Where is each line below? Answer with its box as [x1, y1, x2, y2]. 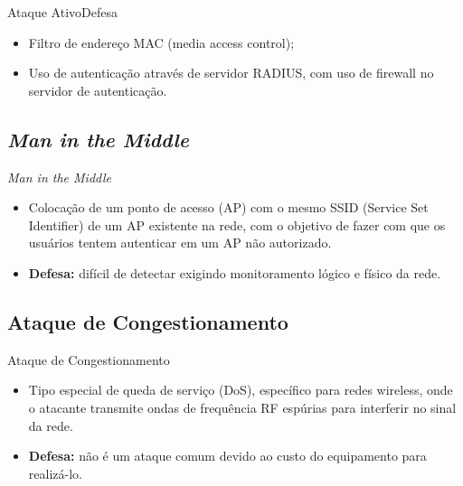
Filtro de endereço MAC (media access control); [28, 33, 295, 51]
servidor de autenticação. [28, 80, 167, 99]
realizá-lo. [28, 463, 82, 482]
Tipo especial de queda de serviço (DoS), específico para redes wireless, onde [28, 380, 453, 399]
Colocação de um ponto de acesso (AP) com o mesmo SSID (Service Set [28, 198, 429, 217]
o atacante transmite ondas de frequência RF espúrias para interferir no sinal [28, 397, 457, 416]
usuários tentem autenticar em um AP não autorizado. [28, 233, 332, 252]
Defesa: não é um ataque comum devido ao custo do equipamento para [28, 446, 427, 465]
